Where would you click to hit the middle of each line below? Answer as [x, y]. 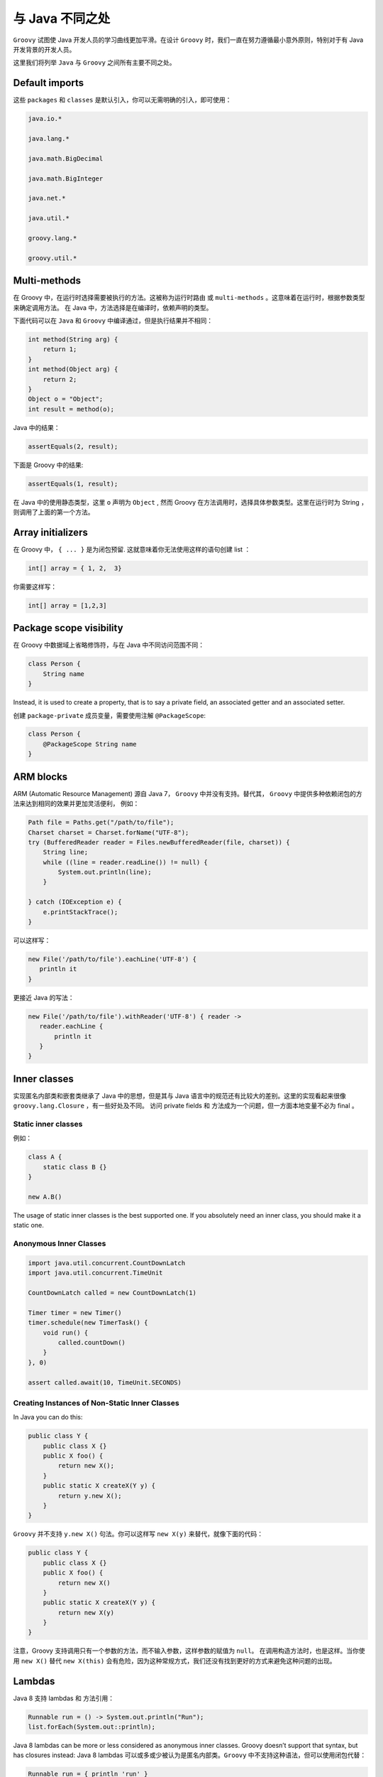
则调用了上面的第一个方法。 [54, 512]
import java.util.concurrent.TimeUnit [95, 1273]
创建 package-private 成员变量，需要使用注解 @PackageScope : [109, 715]
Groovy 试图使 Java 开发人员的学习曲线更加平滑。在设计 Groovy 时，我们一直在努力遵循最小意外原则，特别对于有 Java [188, 40]
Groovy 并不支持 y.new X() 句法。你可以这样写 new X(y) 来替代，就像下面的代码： [138, 1534]
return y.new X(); [90, 1496]
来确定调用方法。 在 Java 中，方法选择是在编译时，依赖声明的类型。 [113, 307]
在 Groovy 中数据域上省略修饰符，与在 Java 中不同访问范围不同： [109, 645]
